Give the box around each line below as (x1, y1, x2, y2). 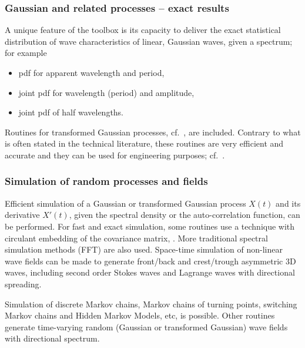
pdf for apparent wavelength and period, (18, 67, 165, 78)
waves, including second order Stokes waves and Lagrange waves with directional (5, 266, 295, 279)
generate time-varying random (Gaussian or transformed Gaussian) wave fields (5, 320, 288, 333)
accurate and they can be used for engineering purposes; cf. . (5, 148, 225, 161)
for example (5, 47, 47, 59)
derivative (5, 208, 40, 221)
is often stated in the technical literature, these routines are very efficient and (5, 137, 284, 150)
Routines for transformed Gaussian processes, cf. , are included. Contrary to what (5, 125, 301, 138)
